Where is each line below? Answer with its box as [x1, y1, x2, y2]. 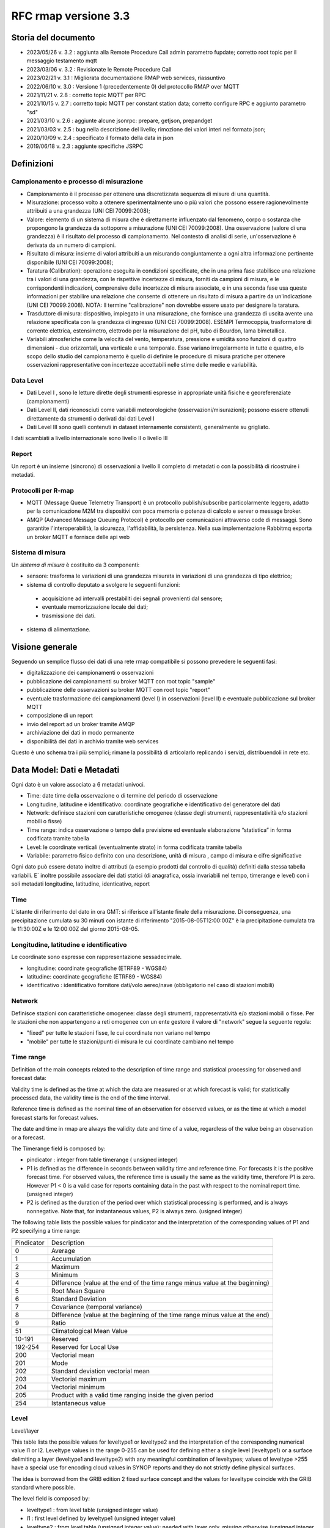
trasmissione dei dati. [42, 612, 96, 619]
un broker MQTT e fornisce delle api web [26, 533, 130, 540]
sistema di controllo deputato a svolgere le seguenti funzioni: [26, 581, 180, 588]
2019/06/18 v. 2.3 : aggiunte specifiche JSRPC [26, 142, 144, 150]
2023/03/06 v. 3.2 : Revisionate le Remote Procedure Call [26, 65, 172, 73]
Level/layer [11, 1427, 40, 1434]
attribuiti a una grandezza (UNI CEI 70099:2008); [26, 207, 150, 215]
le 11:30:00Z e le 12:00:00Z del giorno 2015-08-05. [11, 925, 139, 933]
